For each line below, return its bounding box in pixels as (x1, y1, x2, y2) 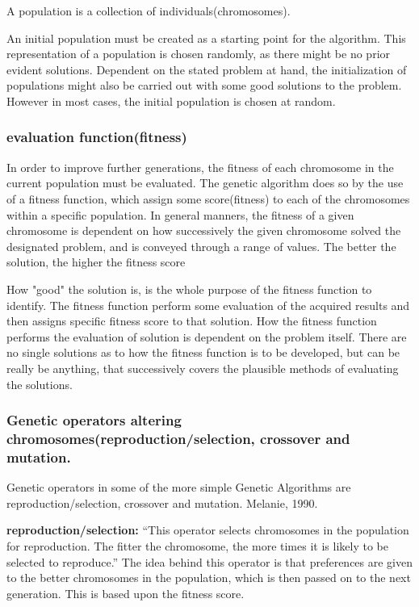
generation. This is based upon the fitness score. (6, 584, 245, 601)
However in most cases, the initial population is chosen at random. (6, 92, 336, 109)
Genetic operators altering (6, 410, 182, 430)
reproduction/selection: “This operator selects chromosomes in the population (6, 521, 409, 538)
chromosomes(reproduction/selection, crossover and (6, 428, 350, 448)
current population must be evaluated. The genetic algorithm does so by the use (6, 174, 404, 191)
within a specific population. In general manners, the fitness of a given (6, 206, 354, 223)
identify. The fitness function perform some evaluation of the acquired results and (6, 296, 410, 313)
